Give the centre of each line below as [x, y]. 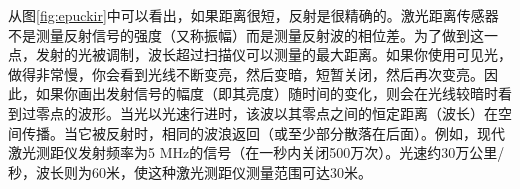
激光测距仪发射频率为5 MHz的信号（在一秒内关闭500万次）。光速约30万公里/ [256, 152]
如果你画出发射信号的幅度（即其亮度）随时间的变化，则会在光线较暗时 [266, 93]
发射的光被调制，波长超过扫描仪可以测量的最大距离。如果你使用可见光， [273, 54]
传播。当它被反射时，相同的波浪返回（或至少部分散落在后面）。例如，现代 [263, 132]
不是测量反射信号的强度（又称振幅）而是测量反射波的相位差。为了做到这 [246, 34]
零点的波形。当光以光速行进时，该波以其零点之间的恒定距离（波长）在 [266, 112]
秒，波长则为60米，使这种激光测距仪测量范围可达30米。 [190, 171]
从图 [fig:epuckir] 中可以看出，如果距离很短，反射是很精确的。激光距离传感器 [253, 15]
